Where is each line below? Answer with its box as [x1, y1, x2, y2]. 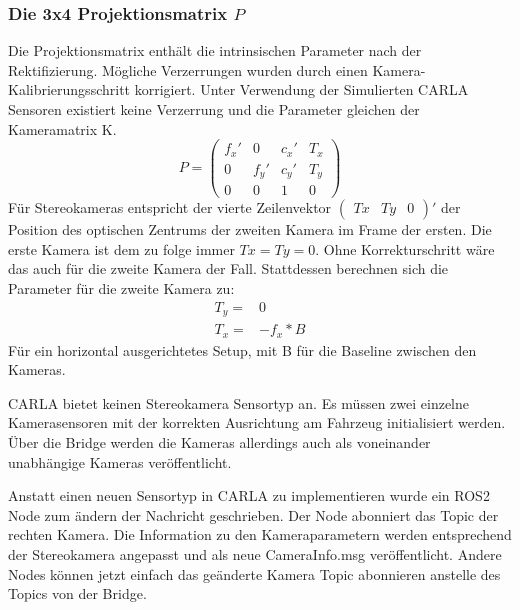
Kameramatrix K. [8, 118, 117, 139]
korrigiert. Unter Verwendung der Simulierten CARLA [134, 79, 469, 100]
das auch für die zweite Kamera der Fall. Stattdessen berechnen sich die [8, 258, 449, 279]
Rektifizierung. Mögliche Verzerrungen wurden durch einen [8, 59, 368, 80]
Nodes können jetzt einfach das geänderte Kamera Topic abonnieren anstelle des [8, 563, 501, 584]
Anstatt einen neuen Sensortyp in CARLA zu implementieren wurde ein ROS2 [8, 485, 490, 506]
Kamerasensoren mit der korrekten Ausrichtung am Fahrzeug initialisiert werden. [8, 412, 506, 433]
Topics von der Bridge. [8, 583, 147, 604]
